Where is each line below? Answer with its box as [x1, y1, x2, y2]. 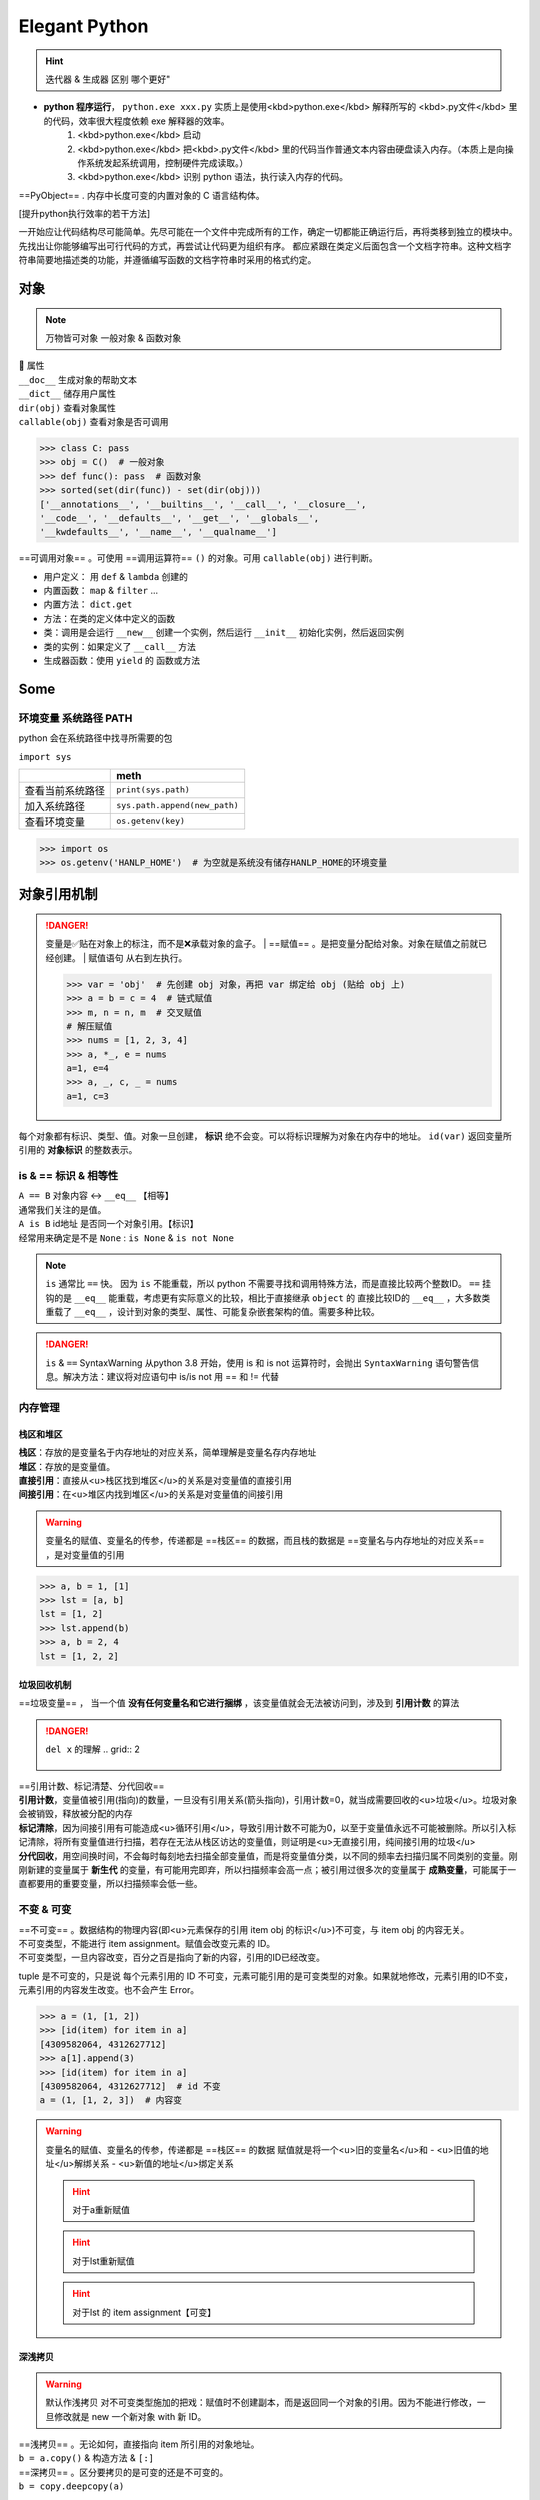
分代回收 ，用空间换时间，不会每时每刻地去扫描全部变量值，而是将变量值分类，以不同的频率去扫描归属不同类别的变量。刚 [18, 1850, 518, 1862]
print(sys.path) [116, 785, 190, 795]
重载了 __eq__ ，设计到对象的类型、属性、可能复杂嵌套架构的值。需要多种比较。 [45, 1306, 380, 1318]
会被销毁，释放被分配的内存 [18, 1808, 133, 1820]
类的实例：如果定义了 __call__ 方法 [43, 640, 197, 652]
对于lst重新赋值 [72, 2255, 135, 2267]
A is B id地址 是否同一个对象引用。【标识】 [18, 1218, 199, 1230]
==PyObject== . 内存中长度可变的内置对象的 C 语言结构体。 [18, 189, 265, 201]
